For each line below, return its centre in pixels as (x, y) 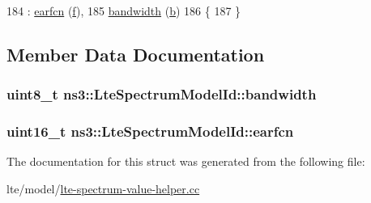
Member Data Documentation (136, 54)
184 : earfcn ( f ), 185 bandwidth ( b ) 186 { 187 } (124, 11)
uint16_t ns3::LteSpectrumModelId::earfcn (150, 131)
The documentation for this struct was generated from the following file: (186, 161)
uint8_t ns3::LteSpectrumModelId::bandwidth (162, 94)
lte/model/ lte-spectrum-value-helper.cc (103, 189)
